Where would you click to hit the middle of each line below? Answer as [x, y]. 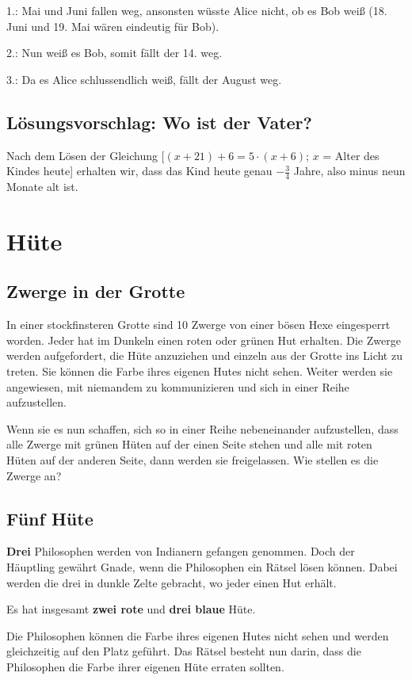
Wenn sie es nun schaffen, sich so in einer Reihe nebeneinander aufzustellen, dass [202, 428]
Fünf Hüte [50, 518]
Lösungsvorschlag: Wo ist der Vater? [159, 122]
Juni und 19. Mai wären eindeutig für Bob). [113, 26]
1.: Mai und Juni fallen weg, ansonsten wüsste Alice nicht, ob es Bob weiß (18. [197, 10]
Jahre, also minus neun [349, 171]
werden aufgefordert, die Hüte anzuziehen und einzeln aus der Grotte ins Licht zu [204, 355]
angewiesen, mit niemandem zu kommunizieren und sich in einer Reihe [178, 386]
